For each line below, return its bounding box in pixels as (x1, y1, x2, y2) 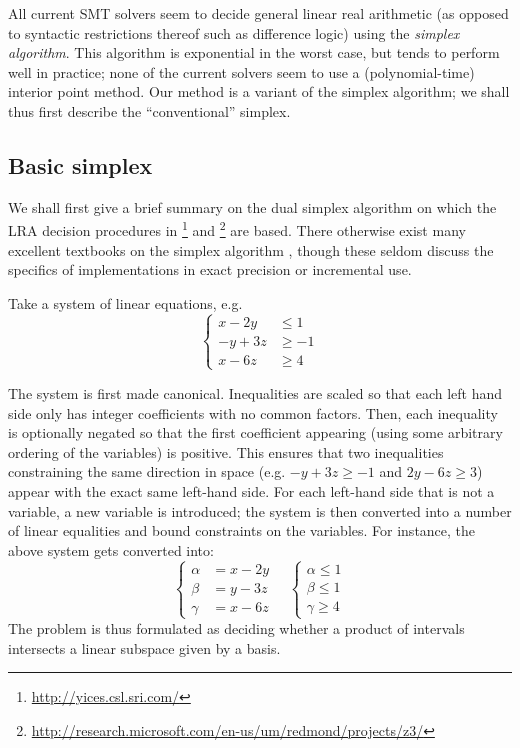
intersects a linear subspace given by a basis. (8, 637, 281, 658)
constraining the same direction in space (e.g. (8, 461, 286, 482)
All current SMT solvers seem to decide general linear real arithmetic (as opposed (8, 3, 509, 23)
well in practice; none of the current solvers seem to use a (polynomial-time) (8, 61, 475, 82)
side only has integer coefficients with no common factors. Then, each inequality (8, 402, 498, 423)
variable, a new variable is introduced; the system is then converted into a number (8, 500, 512, 521)
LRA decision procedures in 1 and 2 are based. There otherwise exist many (8, 217, 466, 241)
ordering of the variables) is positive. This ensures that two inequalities (8, 441, 444, 462)
